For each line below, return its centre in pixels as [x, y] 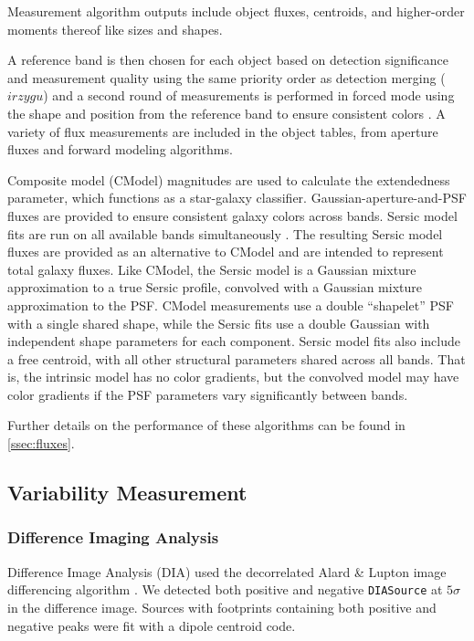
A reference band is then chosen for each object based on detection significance [228, 60]
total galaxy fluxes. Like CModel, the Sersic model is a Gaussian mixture [212, 269]
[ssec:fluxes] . [41, 443]
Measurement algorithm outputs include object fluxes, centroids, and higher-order [236, 11]
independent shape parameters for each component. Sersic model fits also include [234, 341]
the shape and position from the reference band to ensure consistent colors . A [226, 113]
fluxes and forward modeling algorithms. [120, 149]
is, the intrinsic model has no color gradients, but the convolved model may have [233, 377]
